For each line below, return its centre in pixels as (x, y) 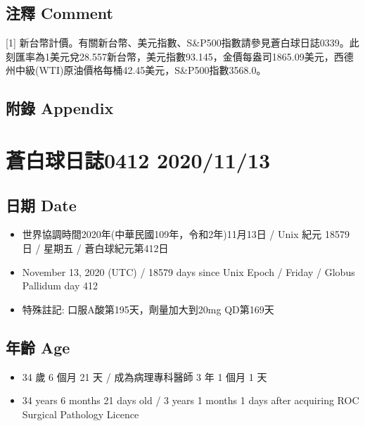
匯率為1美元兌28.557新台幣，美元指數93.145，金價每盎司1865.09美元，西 (179, 56)
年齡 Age (38, 347)
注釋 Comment (60, 13)
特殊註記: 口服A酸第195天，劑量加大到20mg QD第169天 (148, 309)
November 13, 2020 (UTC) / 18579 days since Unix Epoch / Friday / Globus (188, 271)
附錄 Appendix (60, 108)
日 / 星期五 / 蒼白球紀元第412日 (95, 248)
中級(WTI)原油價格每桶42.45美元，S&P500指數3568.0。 (141, 70)
